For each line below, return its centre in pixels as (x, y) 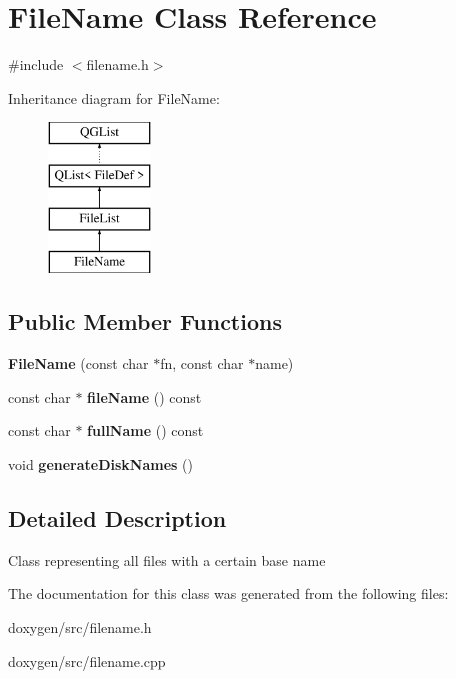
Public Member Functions (145, 321)
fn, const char (202, 363)
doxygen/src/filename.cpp (87, 660)
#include (36, 64)
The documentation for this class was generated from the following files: (228, 593)
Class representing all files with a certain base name (167, 559)
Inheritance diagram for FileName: (114, 97)
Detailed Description (117, 518)
